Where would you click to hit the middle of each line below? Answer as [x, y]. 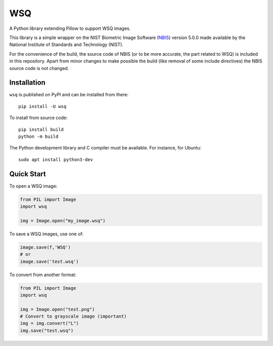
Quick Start [28, 174]
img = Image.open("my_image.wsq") [63, 221]
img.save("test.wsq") [47, 330]
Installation [27, 83]
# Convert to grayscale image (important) [73, 316]
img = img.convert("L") [50, 323]
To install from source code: [38, 118]
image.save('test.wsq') [50, 261]
